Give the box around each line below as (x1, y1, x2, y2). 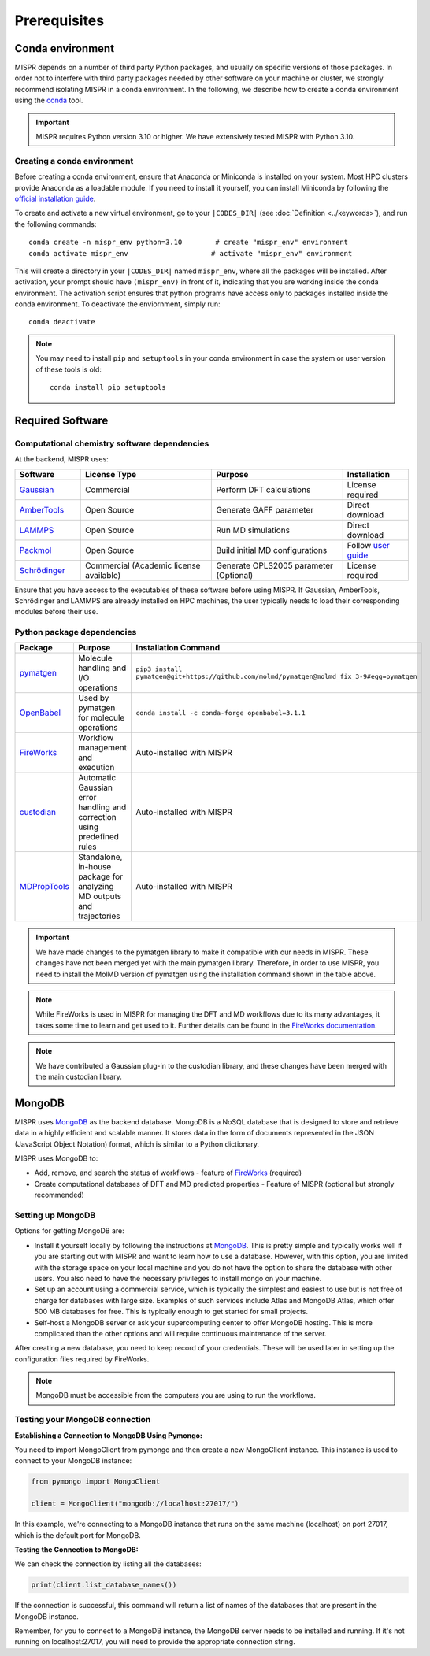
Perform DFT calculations (216, 484, 311, 495)
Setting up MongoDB (14, 1210, 96, 1221)
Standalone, (77, 851, 123, 862)
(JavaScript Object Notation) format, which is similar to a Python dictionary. (14, 1139, 260, 1149)
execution (77, 762, 115, 773)
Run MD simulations (216, 524, 291, 535)
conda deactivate (28, 317, 95, 327)
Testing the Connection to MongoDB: (14, 1544, 139, 1554)
